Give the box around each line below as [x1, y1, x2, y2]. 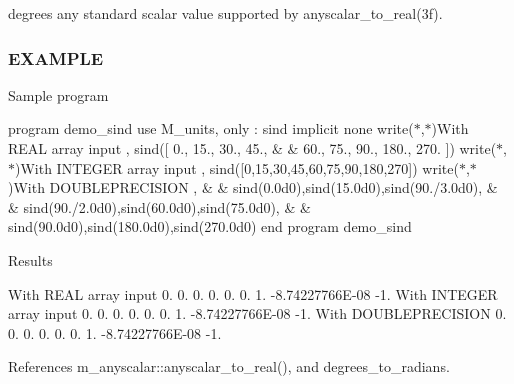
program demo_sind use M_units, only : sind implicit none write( [8, 118, 414, 139]
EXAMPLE [8, 45, 104, 70]
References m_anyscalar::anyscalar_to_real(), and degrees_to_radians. [8, 356, 450, 377]
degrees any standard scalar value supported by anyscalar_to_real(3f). [8, 3, 443, 23]
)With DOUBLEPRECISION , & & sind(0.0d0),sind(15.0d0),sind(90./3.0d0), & [8, 177, 498, 198]
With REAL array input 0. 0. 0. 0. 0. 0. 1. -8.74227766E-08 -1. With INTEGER [8, 283, 498, 304]
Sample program [8, 84, 109, 105]
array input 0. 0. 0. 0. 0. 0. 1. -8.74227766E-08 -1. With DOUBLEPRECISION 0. [8, 303, 507, 324]
